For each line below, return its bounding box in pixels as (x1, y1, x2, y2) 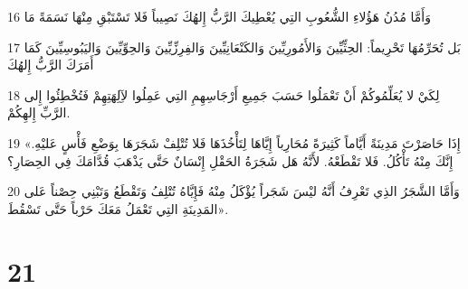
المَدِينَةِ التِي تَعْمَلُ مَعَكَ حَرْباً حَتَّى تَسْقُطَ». (7, 199, 229, 218)
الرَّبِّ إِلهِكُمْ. (7, 103, 71, 122)
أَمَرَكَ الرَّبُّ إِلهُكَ (7, 55, 94, 74)
